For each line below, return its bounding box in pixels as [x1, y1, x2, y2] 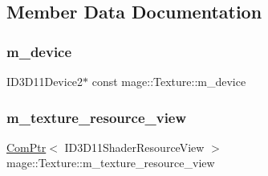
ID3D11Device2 [6, 73, 83, 89]
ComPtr [6, 138, 47, 155]
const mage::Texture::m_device [91, 73, 246, 89]
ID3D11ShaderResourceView [64, 138, 205, 155]
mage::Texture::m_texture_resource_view [6, 154, 215, 171]
